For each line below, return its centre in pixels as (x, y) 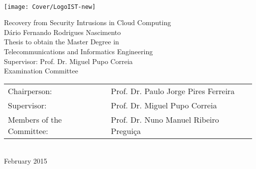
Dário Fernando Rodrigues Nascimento (63, 32)
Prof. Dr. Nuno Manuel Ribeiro (165, 119)
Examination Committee (41, 71)
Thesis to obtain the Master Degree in (62, 42)
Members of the (35, 119)
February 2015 (26, 161)
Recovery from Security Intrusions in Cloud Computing (88, 22)
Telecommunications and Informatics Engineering (79, 51)
